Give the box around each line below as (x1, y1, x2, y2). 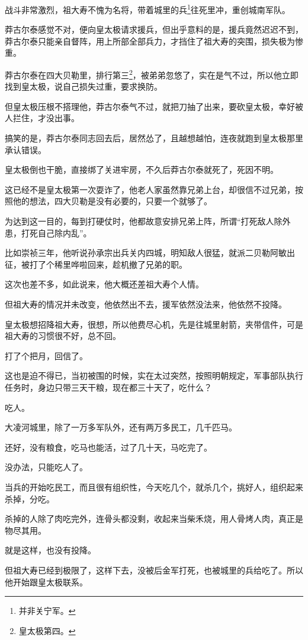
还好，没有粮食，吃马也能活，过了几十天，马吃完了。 (5, 441, 212, 453)
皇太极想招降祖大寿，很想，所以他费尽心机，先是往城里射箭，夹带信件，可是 (5, 318, 303, 330)
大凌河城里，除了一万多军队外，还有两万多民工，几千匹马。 (5, 421, 237, 433)
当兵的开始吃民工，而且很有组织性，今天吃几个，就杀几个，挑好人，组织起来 (5, 480, 303, 493)
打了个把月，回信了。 (5, 349, 88, 362)
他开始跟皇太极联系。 (5, 575, 88, 588)
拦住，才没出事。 (12, 112, 79, 124)
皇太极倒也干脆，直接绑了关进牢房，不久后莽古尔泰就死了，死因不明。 (5, 163, 278, 176)
